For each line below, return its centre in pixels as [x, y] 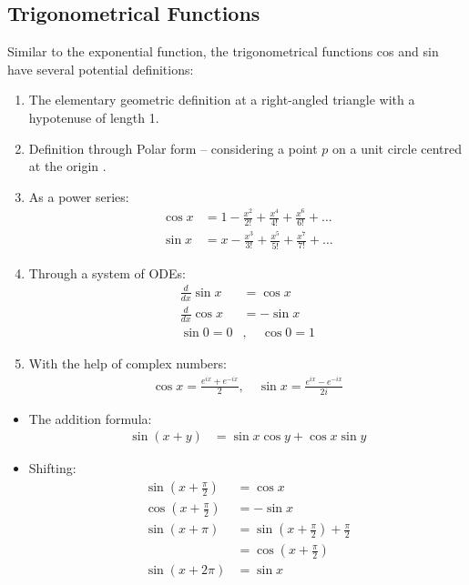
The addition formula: [90, 418]
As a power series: [79, 196]
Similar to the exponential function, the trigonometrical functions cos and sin [223, 51]
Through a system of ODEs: [107, 272]
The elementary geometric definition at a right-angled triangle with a [222, 100]
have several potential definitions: [101, 69]
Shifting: [52, 468]
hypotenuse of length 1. [94, 117]
